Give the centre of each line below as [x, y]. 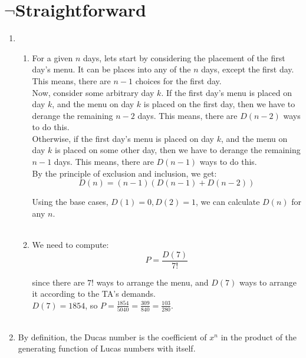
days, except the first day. [248, 69]
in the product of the [259, 337]
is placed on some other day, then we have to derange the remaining [178, 150]
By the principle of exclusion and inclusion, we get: [124, 173]
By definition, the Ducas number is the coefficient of [112, 337]
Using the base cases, [70, 202]
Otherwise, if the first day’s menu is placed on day [123, 138]
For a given [52, 57]
